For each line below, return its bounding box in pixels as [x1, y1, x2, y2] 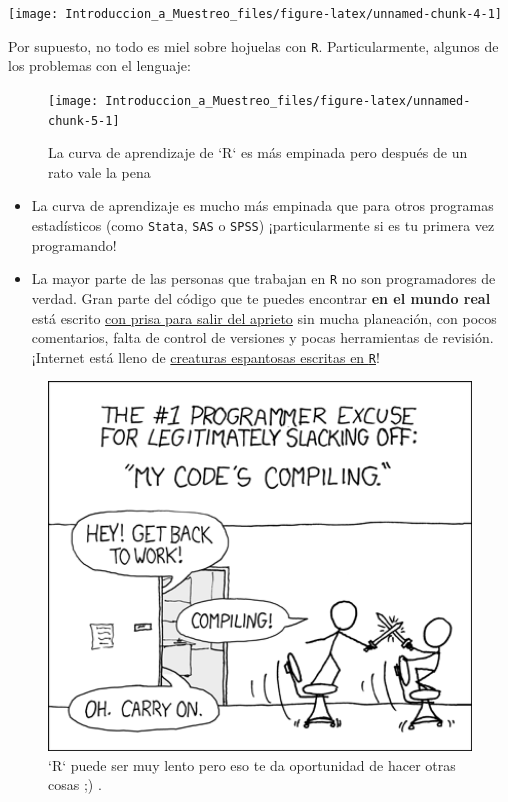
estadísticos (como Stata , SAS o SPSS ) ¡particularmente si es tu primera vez [31, 215, 495, 235]
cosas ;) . [48, 774, 102, 795]
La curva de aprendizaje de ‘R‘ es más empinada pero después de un [48, 142, 468, 163]
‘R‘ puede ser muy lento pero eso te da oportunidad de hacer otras [48, 754, 456, 775]
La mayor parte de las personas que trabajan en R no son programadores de [31, 268, 496, 289]
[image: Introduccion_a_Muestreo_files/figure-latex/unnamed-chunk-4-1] [8, 7, 502, 21]
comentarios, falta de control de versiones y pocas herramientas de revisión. [31, 327, 494, 348]
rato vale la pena [48, 161, 151, 182]
